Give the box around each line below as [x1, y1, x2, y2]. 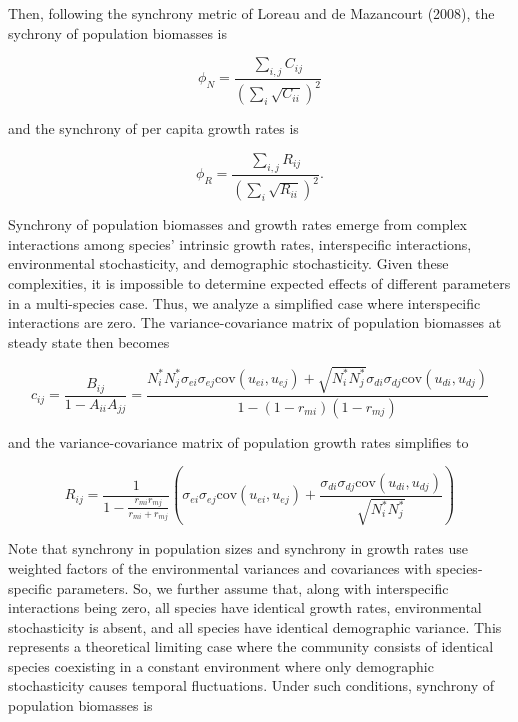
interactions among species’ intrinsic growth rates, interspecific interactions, [8, 233, 472, 254]
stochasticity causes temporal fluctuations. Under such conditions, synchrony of [8, 675, 495, 696]
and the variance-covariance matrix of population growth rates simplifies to [8, 431, 469, 452]
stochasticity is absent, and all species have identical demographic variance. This [8, 616, 502, 637]
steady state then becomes [8, 331, 170, 352]
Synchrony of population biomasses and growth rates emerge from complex [8, 214, 468, 235]
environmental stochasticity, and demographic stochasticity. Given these [8, 253, 449, 274]
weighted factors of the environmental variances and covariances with [8, 557, 432, 578]
